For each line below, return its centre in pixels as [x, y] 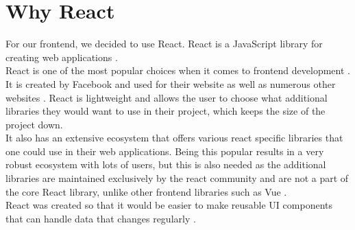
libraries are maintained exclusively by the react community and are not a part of [177, 178]
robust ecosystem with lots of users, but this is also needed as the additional [166, 164]
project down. [34, 124]
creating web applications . [62, 57]
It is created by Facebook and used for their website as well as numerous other [171, 83]
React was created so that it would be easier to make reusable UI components [169, 205]
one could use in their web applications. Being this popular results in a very [165, 151]
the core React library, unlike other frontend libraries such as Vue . [146, 191]
